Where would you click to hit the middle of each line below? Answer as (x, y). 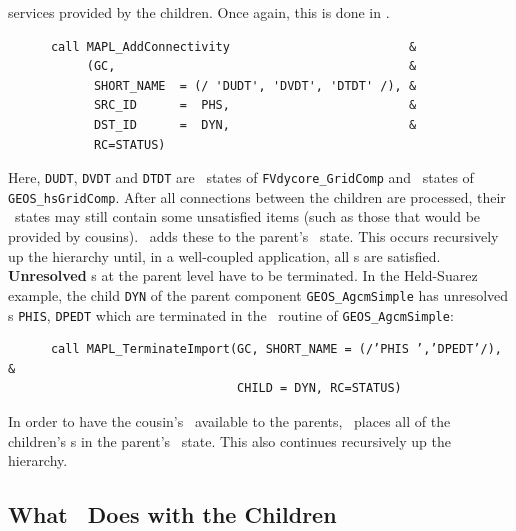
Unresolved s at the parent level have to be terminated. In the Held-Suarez (243, 275)
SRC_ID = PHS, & (255, 105)
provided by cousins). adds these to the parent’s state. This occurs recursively (253, 236)
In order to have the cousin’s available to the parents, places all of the (229, 420)
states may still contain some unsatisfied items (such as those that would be (247, 216)
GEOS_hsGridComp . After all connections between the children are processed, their (257, 196)
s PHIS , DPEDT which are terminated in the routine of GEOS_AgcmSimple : (231, 314)
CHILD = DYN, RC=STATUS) (319, 388)
